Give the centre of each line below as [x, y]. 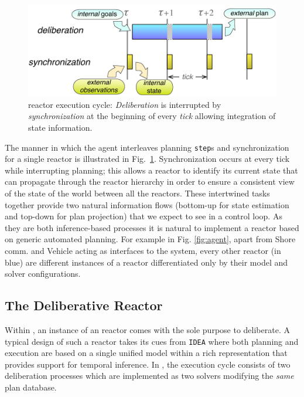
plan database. [31, 387]
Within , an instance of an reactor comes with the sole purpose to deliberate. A [147, 329]
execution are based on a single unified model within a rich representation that [146, 353]
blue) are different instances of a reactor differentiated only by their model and [146, 262]
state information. [60, 127]
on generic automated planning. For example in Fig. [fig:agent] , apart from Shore [150, 239]
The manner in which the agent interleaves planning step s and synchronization [147, 147]
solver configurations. [43, 274]
